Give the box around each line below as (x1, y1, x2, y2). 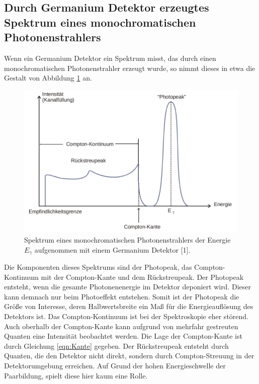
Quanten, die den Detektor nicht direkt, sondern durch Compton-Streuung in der (4, 350, 254, 361)
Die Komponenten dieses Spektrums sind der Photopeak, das (4, 262, 192, 272)
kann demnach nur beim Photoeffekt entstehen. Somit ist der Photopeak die (4, 291, 239, 301)
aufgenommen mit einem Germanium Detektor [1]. (34, 244, 191, 255)
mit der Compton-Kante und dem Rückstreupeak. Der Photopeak (41, 271, 244, 282)
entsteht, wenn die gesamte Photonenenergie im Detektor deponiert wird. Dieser (4, 281, 251, 292)
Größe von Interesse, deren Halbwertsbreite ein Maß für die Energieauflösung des (4, 301, 253, 312)
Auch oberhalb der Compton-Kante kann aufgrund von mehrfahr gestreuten (4, 321, 238, 331)
